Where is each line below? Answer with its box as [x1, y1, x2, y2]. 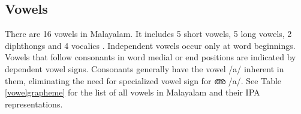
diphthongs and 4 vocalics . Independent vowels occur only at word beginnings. [5, 39, 296, 51]
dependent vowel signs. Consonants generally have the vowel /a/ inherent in [5, 62, 284, 75]
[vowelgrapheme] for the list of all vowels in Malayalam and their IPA [5, 86, 260, 98]
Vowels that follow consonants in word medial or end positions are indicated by [5, 51, 296, 63]
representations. [5, 97, 63, 110]
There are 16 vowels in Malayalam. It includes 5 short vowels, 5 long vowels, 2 [5, 27, 292, 40]
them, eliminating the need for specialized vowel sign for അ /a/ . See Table [5, 74, 282, 87]
